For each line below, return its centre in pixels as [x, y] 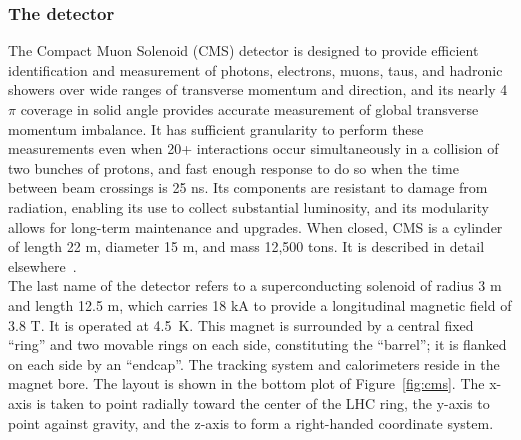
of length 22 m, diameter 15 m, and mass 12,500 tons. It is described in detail [246, 246]
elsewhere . [42, 265]
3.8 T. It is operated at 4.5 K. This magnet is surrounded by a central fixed [241, 324]
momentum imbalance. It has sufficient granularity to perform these [216, 128]
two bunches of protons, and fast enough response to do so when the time [233, 167]
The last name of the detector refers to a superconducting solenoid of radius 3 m [255, 285]
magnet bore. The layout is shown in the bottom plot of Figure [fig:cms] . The [246, 383]
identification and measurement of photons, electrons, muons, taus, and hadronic [255, 69]
